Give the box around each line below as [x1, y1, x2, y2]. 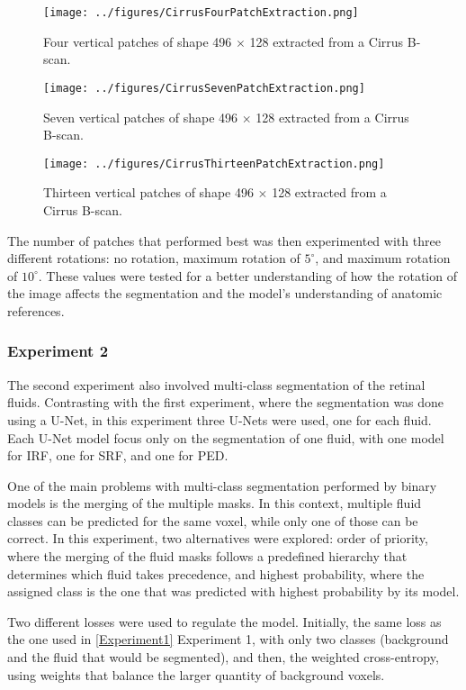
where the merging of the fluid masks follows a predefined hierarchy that [7, 547, 408, 566]
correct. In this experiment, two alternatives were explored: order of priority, [7, 529, 428, 548]
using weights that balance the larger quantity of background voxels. [7, 665, 385, 684]
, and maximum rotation [315, 249, 451, 268]
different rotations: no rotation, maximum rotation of [7, 249, 300, 268]
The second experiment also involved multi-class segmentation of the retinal [7, 375, 426, 394]
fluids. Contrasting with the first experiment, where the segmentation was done [7, 393, 444, 412]
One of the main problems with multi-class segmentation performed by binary [7, 476, 437, 495]
